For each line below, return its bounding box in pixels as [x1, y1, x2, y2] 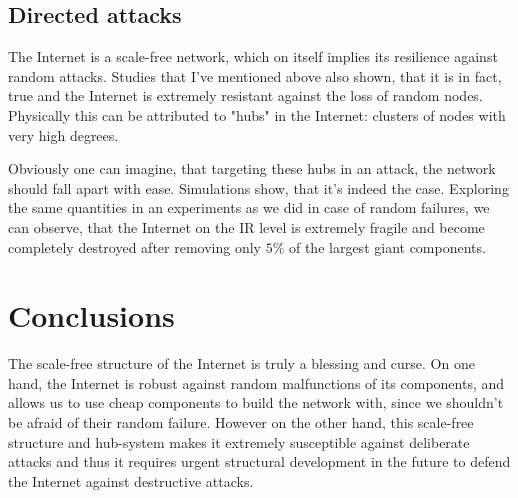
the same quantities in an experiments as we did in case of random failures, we [8, 197, 490, 218]
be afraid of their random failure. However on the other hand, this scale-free [8, 412, 474, 433]
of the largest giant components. [288, 236, 486, 257]
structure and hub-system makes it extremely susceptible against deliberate [8, 431, 470, 452]
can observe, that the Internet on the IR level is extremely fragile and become [8, 216, 485, 237]
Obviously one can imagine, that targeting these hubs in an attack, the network [8, 158, 496, 179]
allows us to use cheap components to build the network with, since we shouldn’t [8, 392, 504, 413]
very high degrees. [8, 124, 119, 145]
